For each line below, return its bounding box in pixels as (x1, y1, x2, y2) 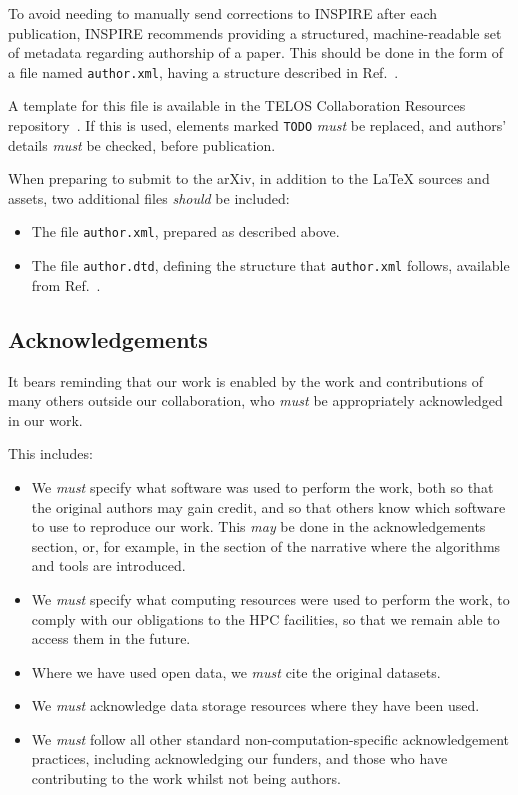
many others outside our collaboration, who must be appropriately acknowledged (8, 390, 503, 411)
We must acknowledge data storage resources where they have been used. (31, 695, 480, 716)
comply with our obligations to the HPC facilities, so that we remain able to (31, 608, 500, 629)
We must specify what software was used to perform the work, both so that (31, 476, 494, 497)
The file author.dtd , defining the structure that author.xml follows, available (31, 255, 510, 276)
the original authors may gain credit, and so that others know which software (31, 496, 506, 517)
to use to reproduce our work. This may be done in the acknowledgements (31, 516, 486, 537)
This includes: (8, 443, 93, 464)
